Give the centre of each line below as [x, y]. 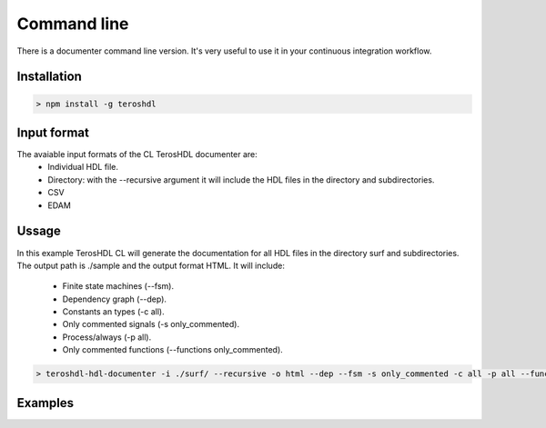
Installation [49, 77]
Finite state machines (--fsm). [118, 286]
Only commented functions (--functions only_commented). [173, 350]
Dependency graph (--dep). [115, 299]
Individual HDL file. [83, 167]
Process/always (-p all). [107, 337]
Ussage [39, 231]
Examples [45, 403]
